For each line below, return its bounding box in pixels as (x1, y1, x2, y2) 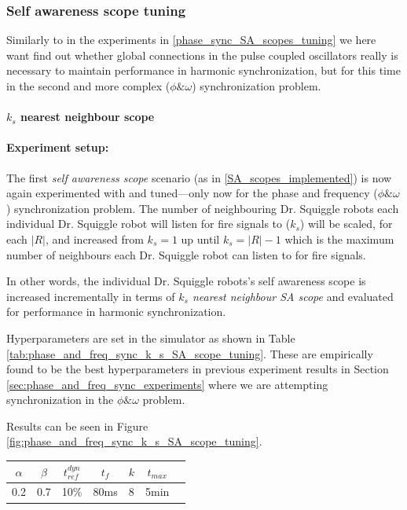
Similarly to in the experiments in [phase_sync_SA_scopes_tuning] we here (6, 31, 376, 48)
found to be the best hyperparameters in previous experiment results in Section (6, 361, 389, 377)
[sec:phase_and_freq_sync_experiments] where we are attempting (6, 376, 328, 392)
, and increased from (45, 230, 144, 247)
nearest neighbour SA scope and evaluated (192, 288, 394, 304)
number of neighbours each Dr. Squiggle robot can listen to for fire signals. (6, 246, 366, 262)
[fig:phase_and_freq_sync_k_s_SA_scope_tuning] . (6, 433, 262, 449)
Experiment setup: (6, 139, 109, 156)
